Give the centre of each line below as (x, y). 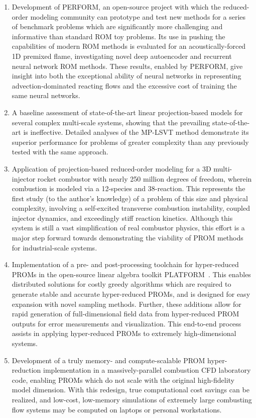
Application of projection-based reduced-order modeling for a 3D (111, 168)
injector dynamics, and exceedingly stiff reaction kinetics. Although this (122, 218)
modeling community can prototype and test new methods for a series (138, 16)
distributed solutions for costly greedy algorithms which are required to (121, 284)
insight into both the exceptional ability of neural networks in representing (126, 76)
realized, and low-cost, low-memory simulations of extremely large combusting (132, 399)
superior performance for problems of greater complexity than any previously (130, 142)
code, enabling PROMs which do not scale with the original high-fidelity (123, 380)
